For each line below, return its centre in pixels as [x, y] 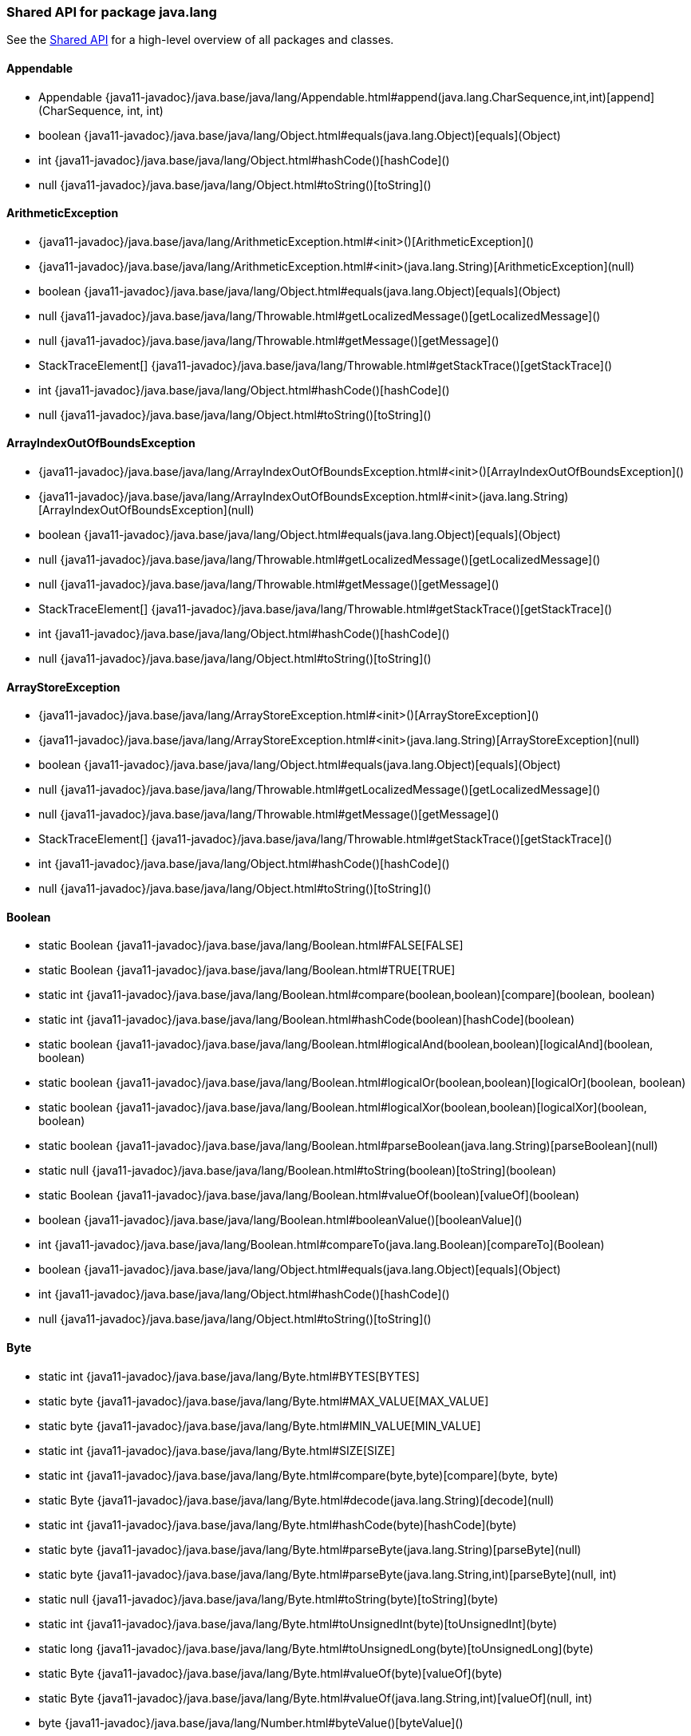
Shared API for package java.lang [112, 12]
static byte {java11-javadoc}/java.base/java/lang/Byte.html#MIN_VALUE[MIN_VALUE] [260, 1425]
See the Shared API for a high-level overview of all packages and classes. [200, 40]
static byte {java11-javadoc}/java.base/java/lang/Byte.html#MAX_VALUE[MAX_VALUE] [264, 1401]
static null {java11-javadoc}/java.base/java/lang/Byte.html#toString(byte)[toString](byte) [269, 1599]
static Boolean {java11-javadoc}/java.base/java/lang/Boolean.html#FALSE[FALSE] [251, 945]
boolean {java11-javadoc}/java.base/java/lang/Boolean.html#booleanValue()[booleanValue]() [280, 1220]
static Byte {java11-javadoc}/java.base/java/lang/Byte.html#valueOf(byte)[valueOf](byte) [270, 1673]
